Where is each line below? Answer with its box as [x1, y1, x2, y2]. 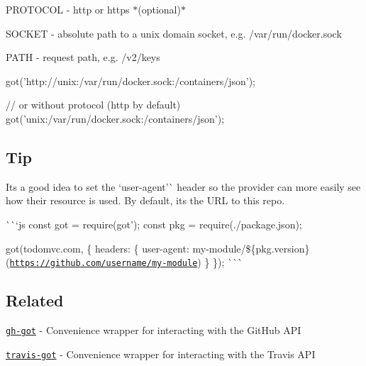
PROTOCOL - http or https [6, 2, 130, 16]
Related [6, 289, 64, 311]
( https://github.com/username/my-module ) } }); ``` [6, 255, 243, 270]
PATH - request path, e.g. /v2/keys [6, 50, 160, 65]
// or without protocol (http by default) [6, 97, 181, 112]
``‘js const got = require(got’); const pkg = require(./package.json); [6, 216, 302, 231]
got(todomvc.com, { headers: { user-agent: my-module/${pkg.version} [6, 240, 310, 255]
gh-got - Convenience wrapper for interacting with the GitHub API [6, 323, 301, 337]
